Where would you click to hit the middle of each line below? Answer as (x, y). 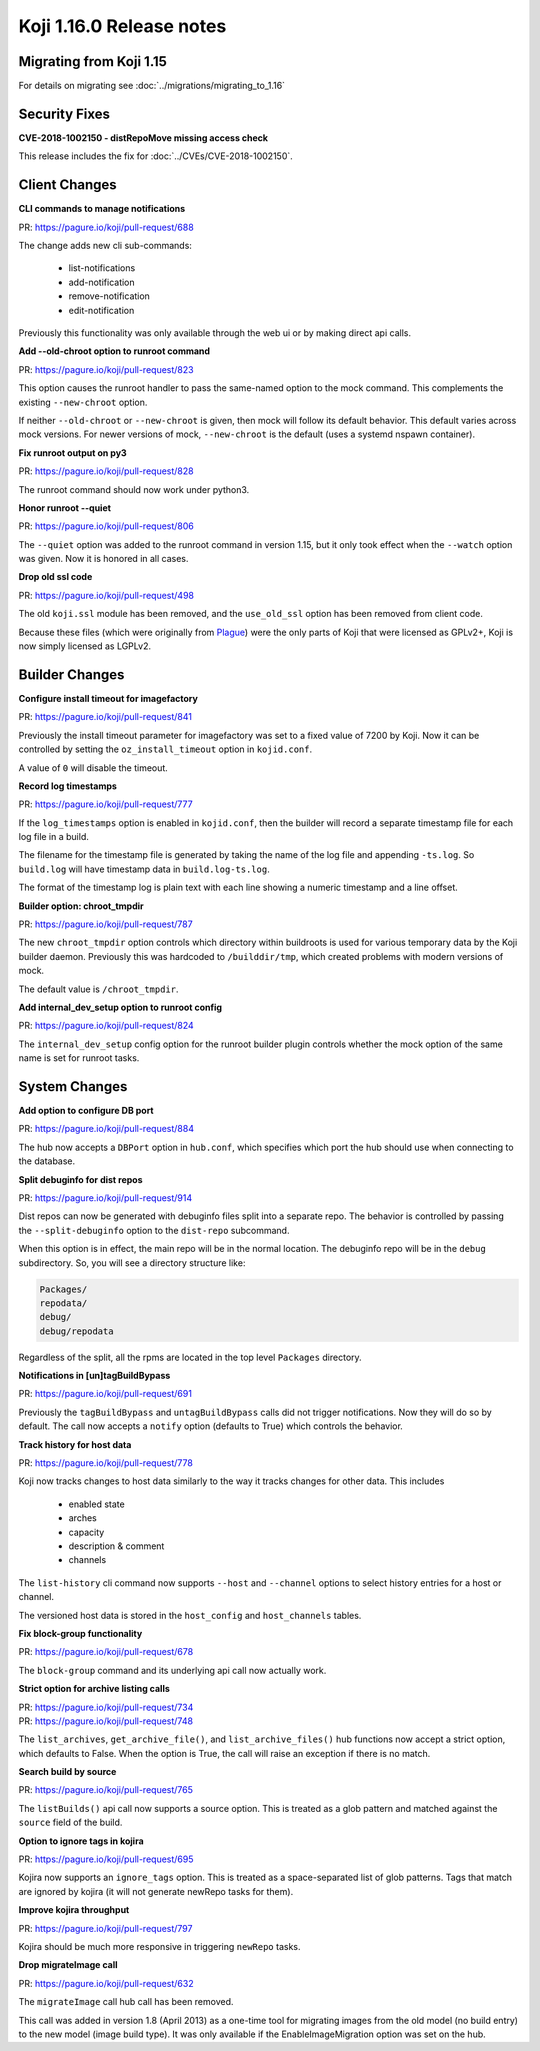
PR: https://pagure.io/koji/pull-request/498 (106, 595)
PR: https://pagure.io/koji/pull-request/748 (106, 1721)
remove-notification (109, 296)
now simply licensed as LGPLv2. (85, 646)
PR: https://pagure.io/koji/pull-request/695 (106, 1859)
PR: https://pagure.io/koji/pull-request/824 (106, 1026)
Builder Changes (71, 674)
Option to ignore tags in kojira (81, 1841)
